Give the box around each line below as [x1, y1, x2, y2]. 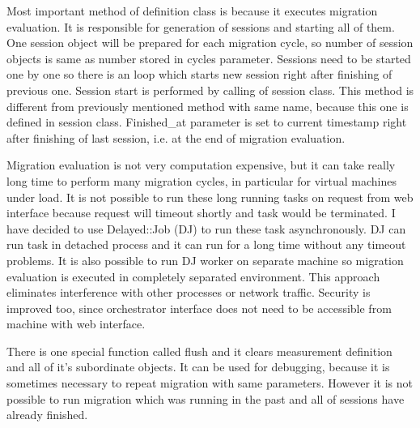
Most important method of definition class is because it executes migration [6, 2, 378, 19]
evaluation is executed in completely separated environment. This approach [6, 267, 380, 285]
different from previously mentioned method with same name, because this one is [6, 97, 409, 114]
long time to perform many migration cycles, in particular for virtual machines [6, 172, 397, 189]
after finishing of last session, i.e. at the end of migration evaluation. [6, 129, 346, 146]
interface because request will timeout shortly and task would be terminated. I [6, 204, 396, 221]
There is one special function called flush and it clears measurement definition [6, 342, 392, 359]
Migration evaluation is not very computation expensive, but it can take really [6, 156, 396, 173]
